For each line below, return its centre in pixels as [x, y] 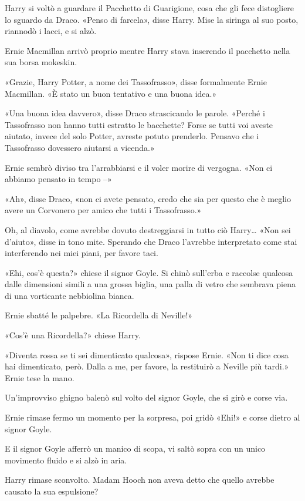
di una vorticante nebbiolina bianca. [70, 295]
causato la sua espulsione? [52, 491]
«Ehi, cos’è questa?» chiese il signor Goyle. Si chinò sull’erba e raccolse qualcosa [149, 272]
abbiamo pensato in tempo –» [58, 179]
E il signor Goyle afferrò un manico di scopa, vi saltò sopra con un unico [135, 448]
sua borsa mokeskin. [41, 62]
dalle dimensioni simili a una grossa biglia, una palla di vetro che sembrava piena [150, 284]
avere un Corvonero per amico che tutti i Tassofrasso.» [103, 210]
